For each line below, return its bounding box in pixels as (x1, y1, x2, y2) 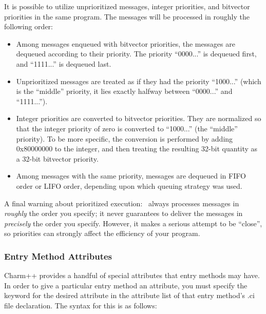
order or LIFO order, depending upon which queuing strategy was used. (16, 180, 242, 191)
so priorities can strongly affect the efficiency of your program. (4, 228, 200, 239)
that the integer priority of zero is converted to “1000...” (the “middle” (16, 123, 238, 133)
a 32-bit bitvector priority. (16, 153, 99, 164)
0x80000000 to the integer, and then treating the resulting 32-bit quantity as (16, 143, 258, 154)
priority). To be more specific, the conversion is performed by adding (16, 133, 233, 144)
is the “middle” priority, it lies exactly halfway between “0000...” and (16, 86, 233, 96)
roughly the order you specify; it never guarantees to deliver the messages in (4, 208, 243, 219)
